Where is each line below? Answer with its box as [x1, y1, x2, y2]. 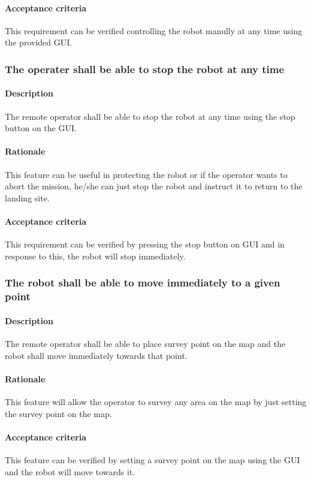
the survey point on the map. [5, 407, 112, 419]
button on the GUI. [5, 122, 77, 134]
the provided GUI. [5, 36, 73, 49]
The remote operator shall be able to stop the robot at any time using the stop [5, 110, 295, 122]
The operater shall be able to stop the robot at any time [5, 61, 285, 76]
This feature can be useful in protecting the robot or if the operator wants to [5, 168, 288, 180]
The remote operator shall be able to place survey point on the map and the [5, 337, 286, 349]
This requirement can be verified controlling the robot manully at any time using [5, 24, 303, 37]
